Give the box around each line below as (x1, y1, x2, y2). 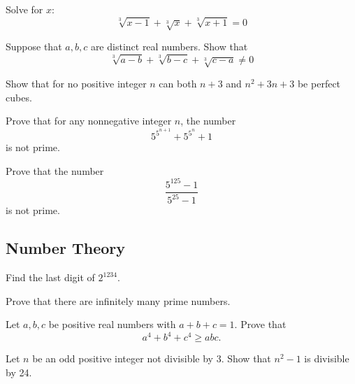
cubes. (6, 90, 32, 104)
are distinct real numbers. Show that (90, 39, 248, 54)
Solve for (6, 2, 43, 16)
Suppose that (6, 39, 62, 54)
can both (159, 76, 197, 91)
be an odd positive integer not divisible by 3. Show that (32, 351, 271, 366)
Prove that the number (6, 163, 104, 178)
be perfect (297, 76, 341, 91)
